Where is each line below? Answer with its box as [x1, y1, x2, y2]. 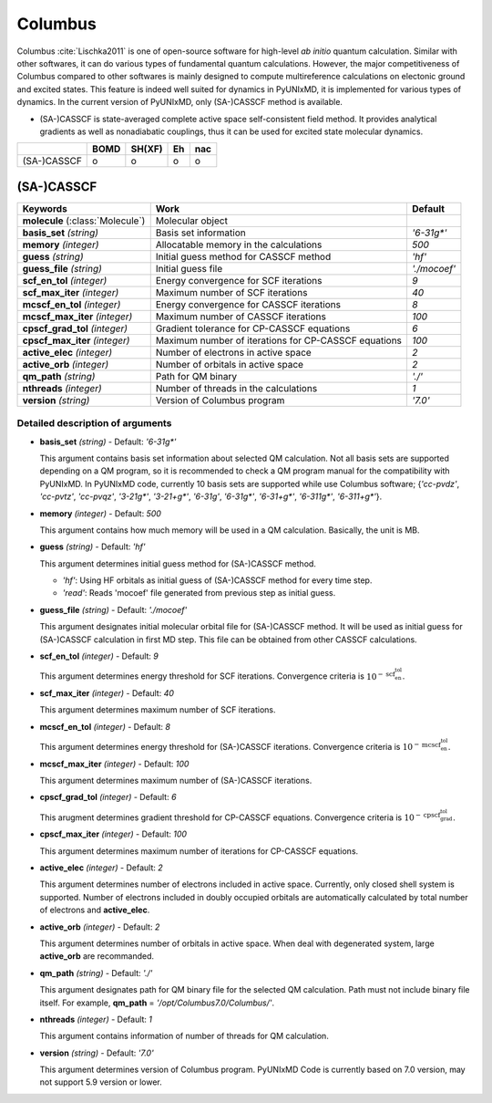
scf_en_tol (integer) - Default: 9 [39, 650, 159, 661]
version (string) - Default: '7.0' [39, 1047, 154, 1058]
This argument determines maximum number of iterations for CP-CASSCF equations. [39, 845, 359, 857]
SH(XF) [130, 142, 163, 155]
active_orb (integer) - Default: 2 [39, 921, 160, 932]
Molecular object [155, 214, 228, 227]
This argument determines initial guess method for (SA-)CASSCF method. [39, 557, 316, 569]
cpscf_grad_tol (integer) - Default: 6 [39, 792, 177, 803]
